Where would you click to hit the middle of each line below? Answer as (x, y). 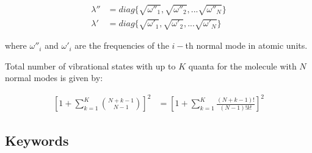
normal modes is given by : (54, 78)
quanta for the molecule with (242, 66)
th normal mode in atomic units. (246, 45)
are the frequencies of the (122, 45)
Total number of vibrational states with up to (90, 66)
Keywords (37, 140)
